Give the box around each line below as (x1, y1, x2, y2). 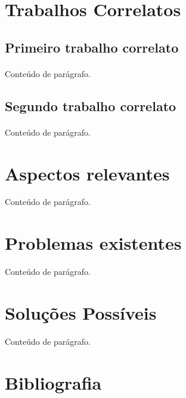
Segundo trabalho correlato (5, 96, 176, 115)
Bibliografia (5, 370, 102, 394)
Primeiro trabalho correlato (5, 38, 179, 56)
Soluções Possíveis (5, 300, 157, 324)
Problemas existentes (5, 231, 182, 255)
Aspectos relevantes (5, 161, 170, 185)
